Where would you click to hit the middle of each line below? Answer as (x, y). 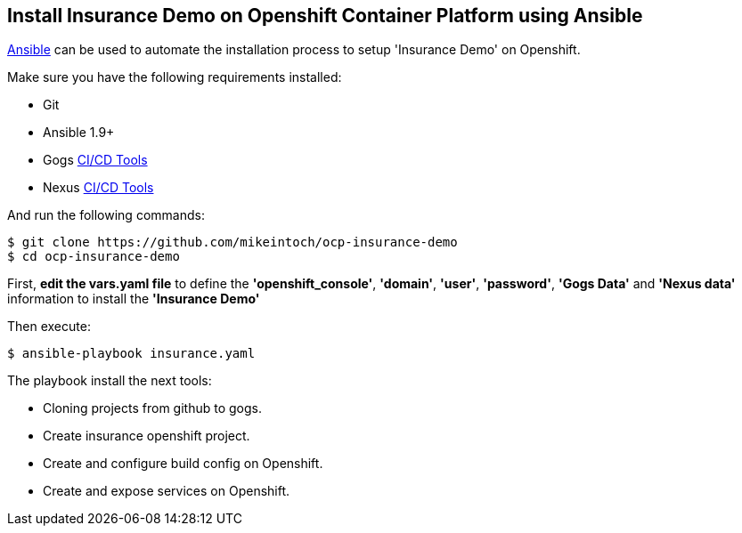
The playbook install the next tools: (110, 381)
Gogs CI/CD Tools (95, 160)
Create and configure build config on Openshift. (183, 464)
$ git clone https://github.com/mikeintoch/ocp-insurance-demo (232, 242)
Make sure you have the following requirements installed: (175, 77)
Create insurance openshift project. (147, 436)
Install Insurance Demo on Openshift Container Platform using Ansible (325, 16)
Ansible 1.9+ (79, 133)
